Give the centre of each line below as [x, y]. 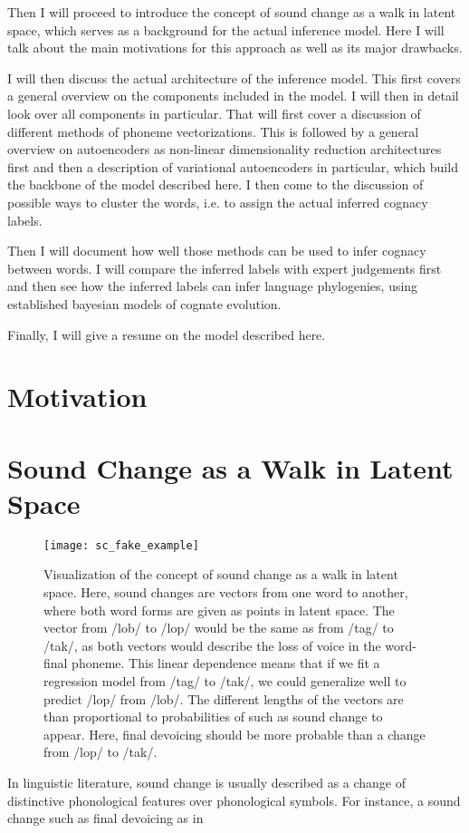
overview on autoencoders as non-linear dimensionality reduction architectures [225, 149]
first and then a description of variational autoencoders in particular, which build [233, 166]
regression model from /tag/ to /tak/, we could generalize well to [225, 681]
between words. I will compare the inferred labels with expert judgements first [225, 268]
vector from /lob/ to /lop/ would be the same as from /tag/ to [219, 628]
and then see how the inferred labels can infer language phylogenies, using [213, 286]
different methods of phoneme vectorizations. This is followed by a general [213, 131]
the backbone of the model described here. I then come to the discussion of [215, 184]
